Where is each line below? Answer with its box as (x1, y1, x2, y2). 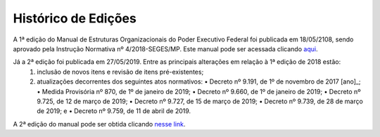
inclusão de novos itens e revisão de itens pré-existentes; (37, 67, 204, 76)
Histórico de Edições (13, 11, 137, 26)
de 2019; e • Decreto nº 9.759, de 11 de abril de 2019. (37, 107, 191, 115)
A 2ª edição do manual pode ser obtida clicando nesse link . (13, 119, 186, 128)
